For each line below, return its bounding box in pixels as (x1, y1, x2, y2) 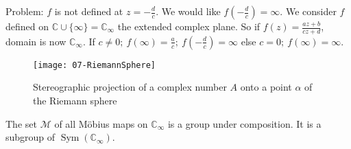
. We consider (280, 4, 337, 18)
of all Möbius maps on (54, 116, 148, 130)
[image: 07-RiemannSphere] (33, 60, 156, 70)
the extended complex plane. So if (117, 19, 261, 33)
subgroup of (5, 130, 56, 144)
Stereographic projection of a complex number (33, 80, 227, 94)
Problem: (5, 4, 44, 18)
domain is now (5, 34, 66, 48)
